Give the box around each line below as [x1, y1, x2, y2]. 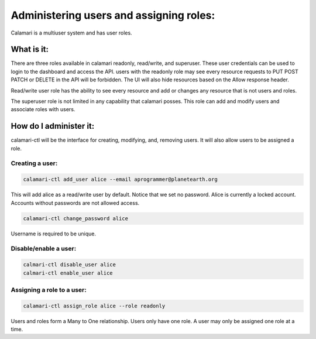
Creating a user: [11, 159, 58, 167]
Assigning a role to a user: [11, 286, 87, 294]
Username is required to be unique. [11, 230, 97, 237]
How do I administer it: [11, 121, 95, 131]
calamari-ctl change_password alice [23, 215, 129, 222]
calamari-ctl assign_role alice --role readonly [23, 302, 166, 309]
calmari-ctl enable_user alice [23, 269, 114, 276]
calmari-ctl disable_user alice [23, 261, 116, 268]
